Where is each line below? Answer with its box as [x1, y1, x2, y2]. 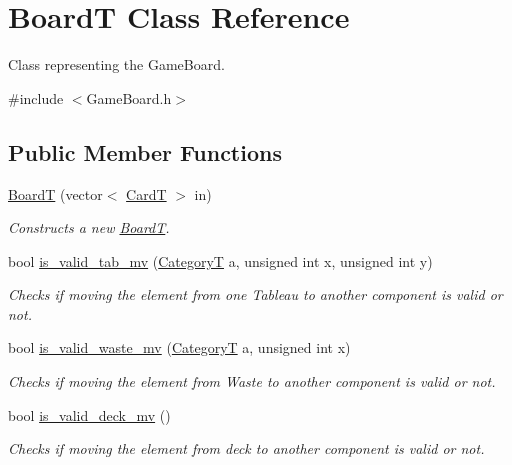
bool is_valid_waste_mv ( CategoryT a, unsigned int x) [8, 337, 351, 358]
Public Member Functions [8, 136, 282, 167]
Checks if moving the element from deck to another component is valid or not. [8, 438, 485, 459]
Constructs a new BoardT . [8, 217, 170, 238]
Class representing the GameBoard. [8, 54, 225, 75]
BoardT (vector [8, 183, 103, 204]
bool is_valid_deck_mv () [8, 404, 171, 425]
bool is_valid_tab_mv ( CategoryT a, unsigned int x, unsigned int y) [8, 250, 433, 271]
